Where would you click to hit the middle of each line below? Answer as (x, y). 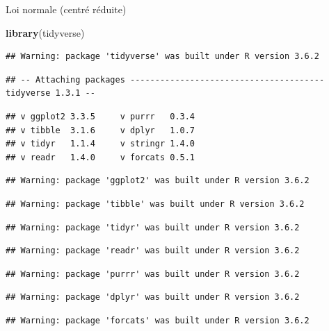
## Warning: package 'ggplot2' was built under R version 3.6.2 (158, 181)
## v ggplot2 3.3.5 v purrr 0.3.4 (101, 116)
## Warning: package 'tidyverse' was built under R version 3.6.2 (163, 57)
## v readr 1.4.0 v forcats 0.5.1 (101, 157)
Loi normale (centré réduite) (66, 9)
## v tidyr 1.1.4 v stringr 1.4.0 (101, 144)
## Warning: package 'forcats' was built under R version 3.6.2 (158, 320)
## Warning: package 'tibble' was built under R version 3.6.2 (155, 204)
